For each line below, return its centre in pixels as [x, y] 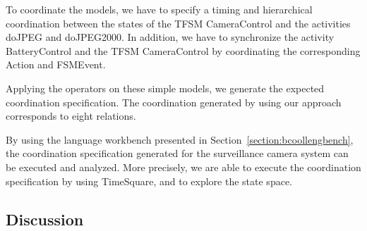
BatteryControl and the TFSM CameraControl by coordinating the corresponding [183, 50]
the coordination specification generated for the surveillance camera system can [177, 153]
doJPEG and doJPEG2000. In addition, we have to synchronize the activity [170, 37]
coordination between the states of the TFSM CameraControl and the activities [178, 23]
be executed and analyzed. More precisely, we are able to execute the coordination [183, 167]
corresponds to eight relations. [71, 116]
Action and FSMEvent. [56, 64]
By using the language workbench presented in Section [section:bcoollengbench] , [180, 139]
